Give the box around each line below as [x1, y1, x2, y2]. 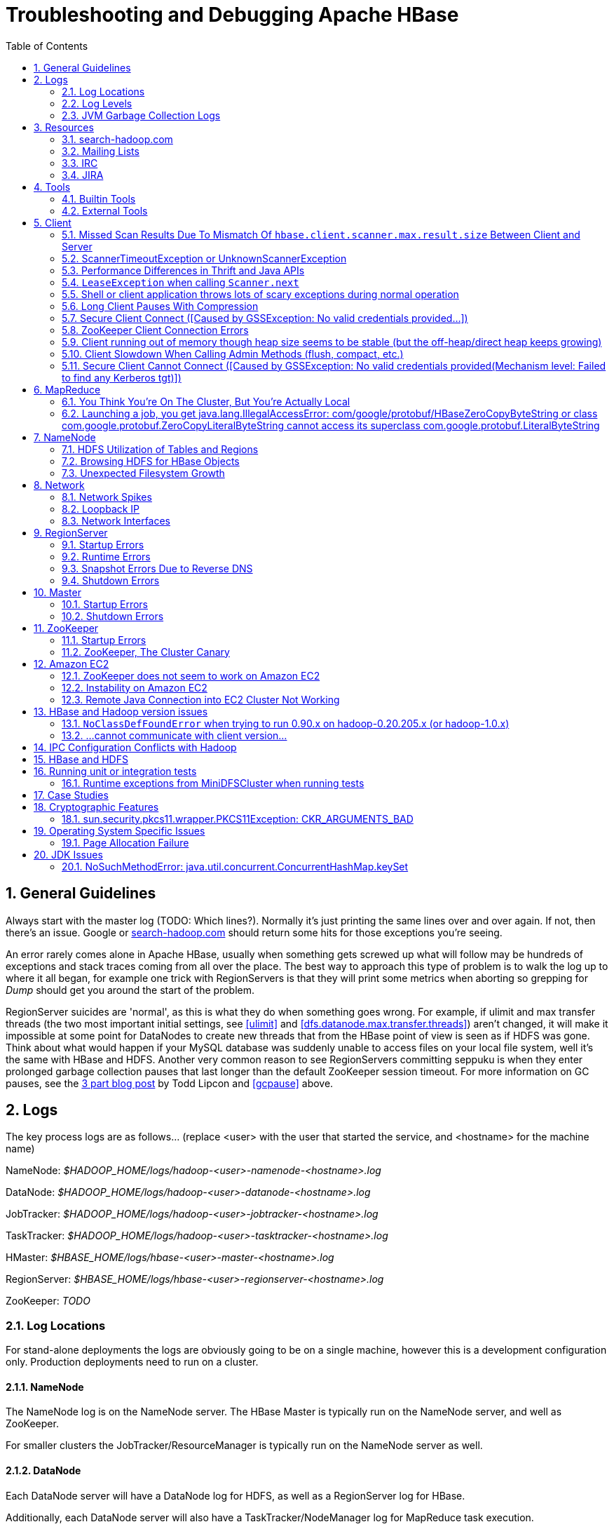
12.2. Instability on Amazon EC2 [62, 681, 207, 694]
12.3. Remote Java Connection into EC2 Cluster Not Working [62, 693, 340, 706]
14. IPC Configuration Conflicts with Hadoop [34, 741, 237, 753]
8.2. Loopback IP [62, 502, 140, 515]
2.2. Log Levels [62, 97, 132, 109]
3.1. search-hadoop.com [62, 133, 173, 145]
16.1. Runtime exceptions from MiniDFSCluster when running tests [62, 776, 364, 789]
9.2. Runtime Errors [62, 550, 151, 563]
